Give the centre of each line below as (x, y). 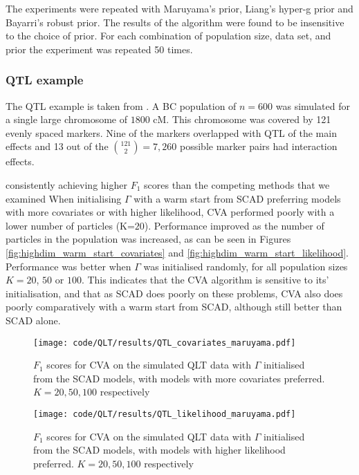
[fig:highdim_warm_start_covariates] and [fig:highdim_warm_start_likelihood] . (177, 252)
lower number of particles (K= (70, 225)
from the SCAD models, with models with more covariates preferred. (179, 378)
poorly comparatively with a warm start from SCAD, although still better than (174, 307)
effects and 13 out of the (57, 146)
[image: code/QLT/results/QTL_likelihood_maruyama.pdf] (165, 414)
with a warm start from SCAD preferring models (237, 198)
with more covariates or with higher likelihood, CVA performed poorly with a (170, 212)
